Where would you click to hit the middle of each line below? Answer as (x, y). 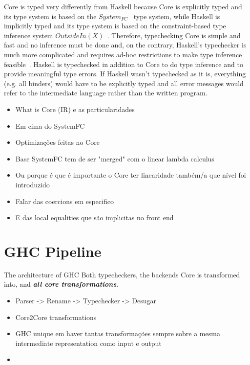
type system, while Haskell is (177, 16)
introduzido (32, 184)
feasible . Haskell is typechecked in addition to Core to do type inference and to (124, 64)
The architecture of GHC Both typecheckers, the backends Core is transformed (122, 274)
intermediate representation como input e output (88, 343)
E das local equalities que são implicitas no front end (94, 217)
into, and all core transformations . (61, 284)
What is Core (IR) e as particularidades (75, 109)
